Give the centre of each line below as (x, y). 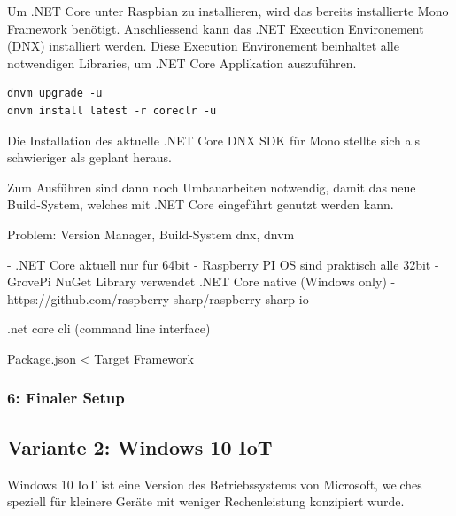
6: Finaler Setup (66, 398)
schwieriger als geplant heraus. (89, 157)
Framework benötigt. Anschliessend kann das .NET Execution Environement (216, 28)
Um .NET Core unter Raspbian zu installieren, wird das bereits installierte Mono (228, 11)
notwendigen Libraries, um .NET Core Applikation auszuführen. (182, 63)
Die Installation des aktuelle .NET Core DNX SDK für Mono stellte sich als (213, 140)
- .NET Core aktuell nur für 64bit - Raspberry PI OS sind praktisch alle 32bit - (223, 264)
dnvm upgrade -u (55, 94)
